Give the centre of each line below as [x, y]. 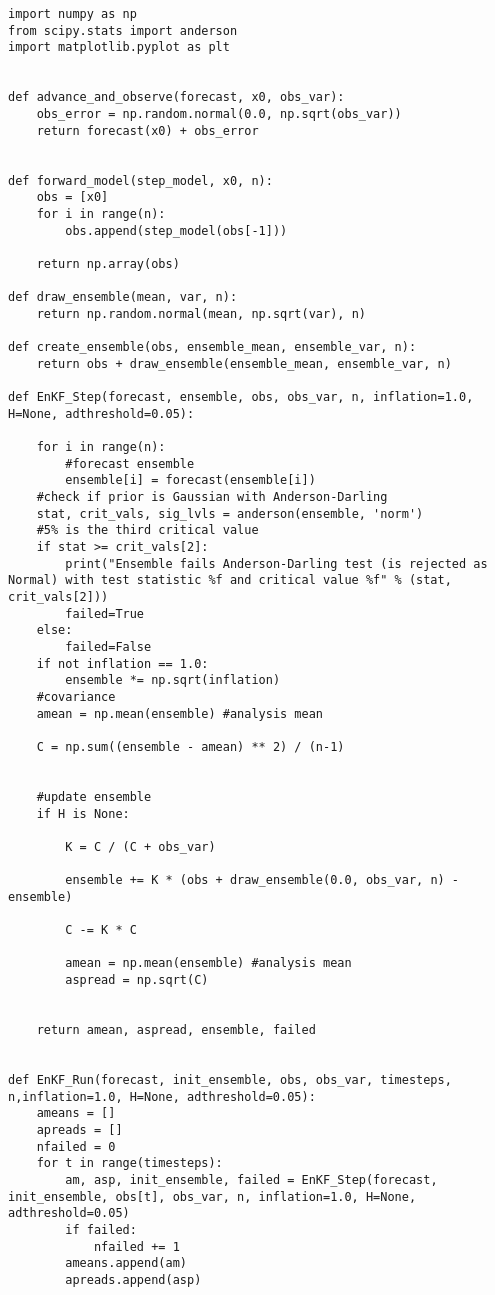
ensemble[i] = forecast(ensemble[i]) [190, 480]
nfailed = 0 [76, 1146]
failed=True [105, 613]
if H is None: [83, 813]
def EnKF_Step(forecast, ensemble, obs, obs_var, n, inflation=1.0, [241, 397]
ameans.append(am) [126, 1263]
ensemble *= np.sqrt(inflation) [173, 680]
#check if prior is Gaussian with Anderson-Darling [212, 497]
